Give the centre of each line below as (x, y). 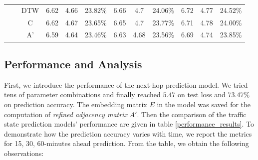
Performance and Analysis (73, 64)
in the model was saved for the (204, 104)
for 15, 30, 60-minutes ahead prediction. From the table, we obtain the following (127, 143)
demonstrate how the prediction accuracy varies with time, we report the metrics (128, 133)
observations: (24, 153)
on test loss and (201, 94)
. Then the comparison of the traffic (192, 114)
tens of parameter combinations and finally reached (82, 94)
